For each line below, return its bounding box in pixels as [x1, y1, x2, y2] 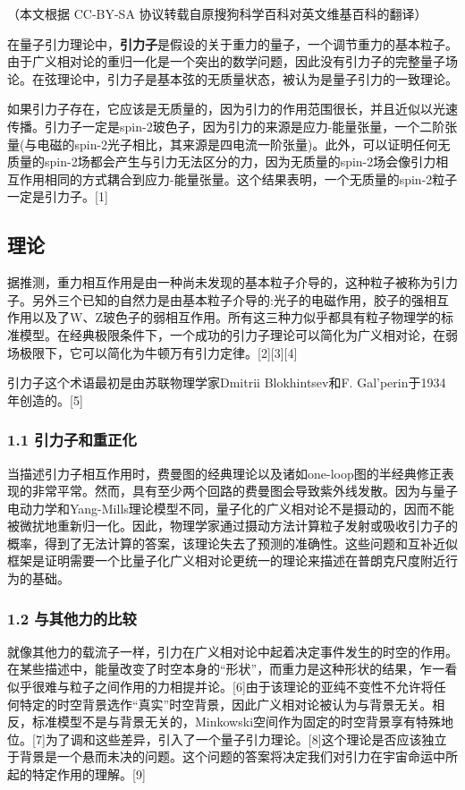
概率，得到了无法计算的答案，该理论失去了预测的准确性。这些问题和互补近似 [7, 533, 458, 552]
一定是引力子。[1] [7, 187, 108, 206]
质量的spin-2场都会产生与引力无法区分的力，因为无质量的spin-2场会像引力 [7, 152, 436, 171]
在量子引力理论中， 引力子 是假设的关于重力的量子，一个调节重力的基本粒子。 [7, 34, 458, 53]
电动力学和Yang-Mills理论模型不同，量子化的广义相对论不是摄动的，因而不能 [7, 498, 454, 517]
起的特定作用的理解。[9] [7, 765, 146, 784]
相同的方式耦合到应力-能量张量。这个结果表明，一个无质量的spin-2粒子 [44, 169, 458, 188]
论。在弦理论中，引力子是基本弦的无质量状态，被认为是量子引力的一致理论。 [7, 69, 458, 88]
